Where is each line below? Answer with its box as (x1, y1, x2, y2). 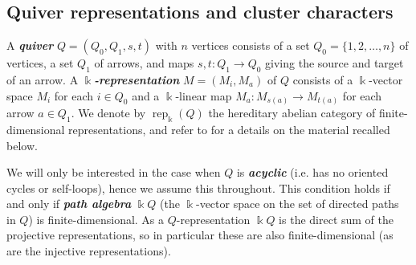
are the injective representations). (6, 243, 171, 259)
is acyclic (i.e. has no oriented (236, 164, 389, 181)
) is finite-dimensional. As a (28, 210, 165, 227)
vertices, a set (6, 55, 74, 71)
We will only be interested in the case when (6, 164, 221, 181)
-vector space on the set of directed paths (195, 195, 399, 212)
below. (6, 137, 38, 153)
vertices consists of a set (191, 37, 310, 54)
